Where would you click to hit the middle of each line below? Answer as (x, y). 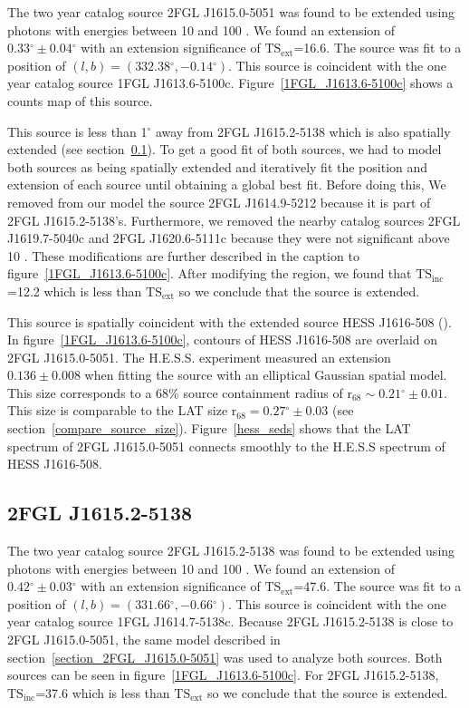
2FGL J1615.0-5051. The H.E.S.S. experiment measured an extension (199, 357)
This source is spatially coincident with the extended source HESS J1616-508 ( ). (230, 321)
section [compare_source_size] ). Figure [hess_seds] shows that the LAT (209, 428)
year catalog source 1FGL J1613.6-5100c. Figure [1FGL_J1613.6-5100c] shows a (230, 83)
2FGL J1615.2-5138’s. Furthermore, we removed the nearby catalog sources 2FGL (234, 220)
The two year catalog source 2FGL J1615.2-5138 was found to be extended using (231, 551)
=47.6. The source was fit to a (378, 586)
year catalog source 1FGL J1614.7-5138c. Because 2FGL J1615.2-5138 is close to (230, 621)
